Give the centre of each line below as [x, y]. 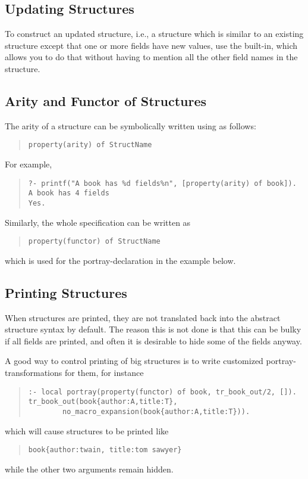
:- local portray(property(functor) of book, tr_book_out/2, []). [162, 392]
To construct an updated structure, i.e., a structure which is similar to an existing [154, 34]
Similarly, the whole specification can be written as [98, 222]
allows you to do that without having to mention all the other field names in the [151, 57]
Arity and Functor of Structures [106, 100]
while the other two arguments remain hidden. [89, 469]
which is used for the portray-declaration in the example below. [120, 260]
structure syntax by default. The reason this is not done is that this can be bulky [153, 329]
